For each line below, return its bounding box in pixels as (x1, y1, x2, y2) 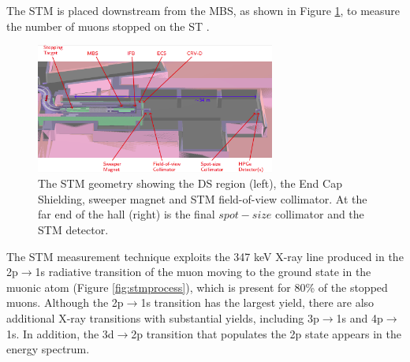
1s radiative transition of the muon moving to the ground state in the (35, 263, 371, 280)
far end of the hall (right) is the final (38, 206, 215, 222)
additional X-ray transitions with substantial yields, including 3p (6, 309, 319, 326)
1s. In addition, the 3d (6, 325, 114, 341)
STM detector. (38, 222, 109, 237)
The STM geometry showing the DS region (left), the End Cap (38, 175, 342, 192)
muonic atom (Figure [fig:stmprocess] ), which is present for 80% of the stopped (6, 278, 388, 295)
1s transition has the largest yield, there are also (140, 294, 375, 311)
